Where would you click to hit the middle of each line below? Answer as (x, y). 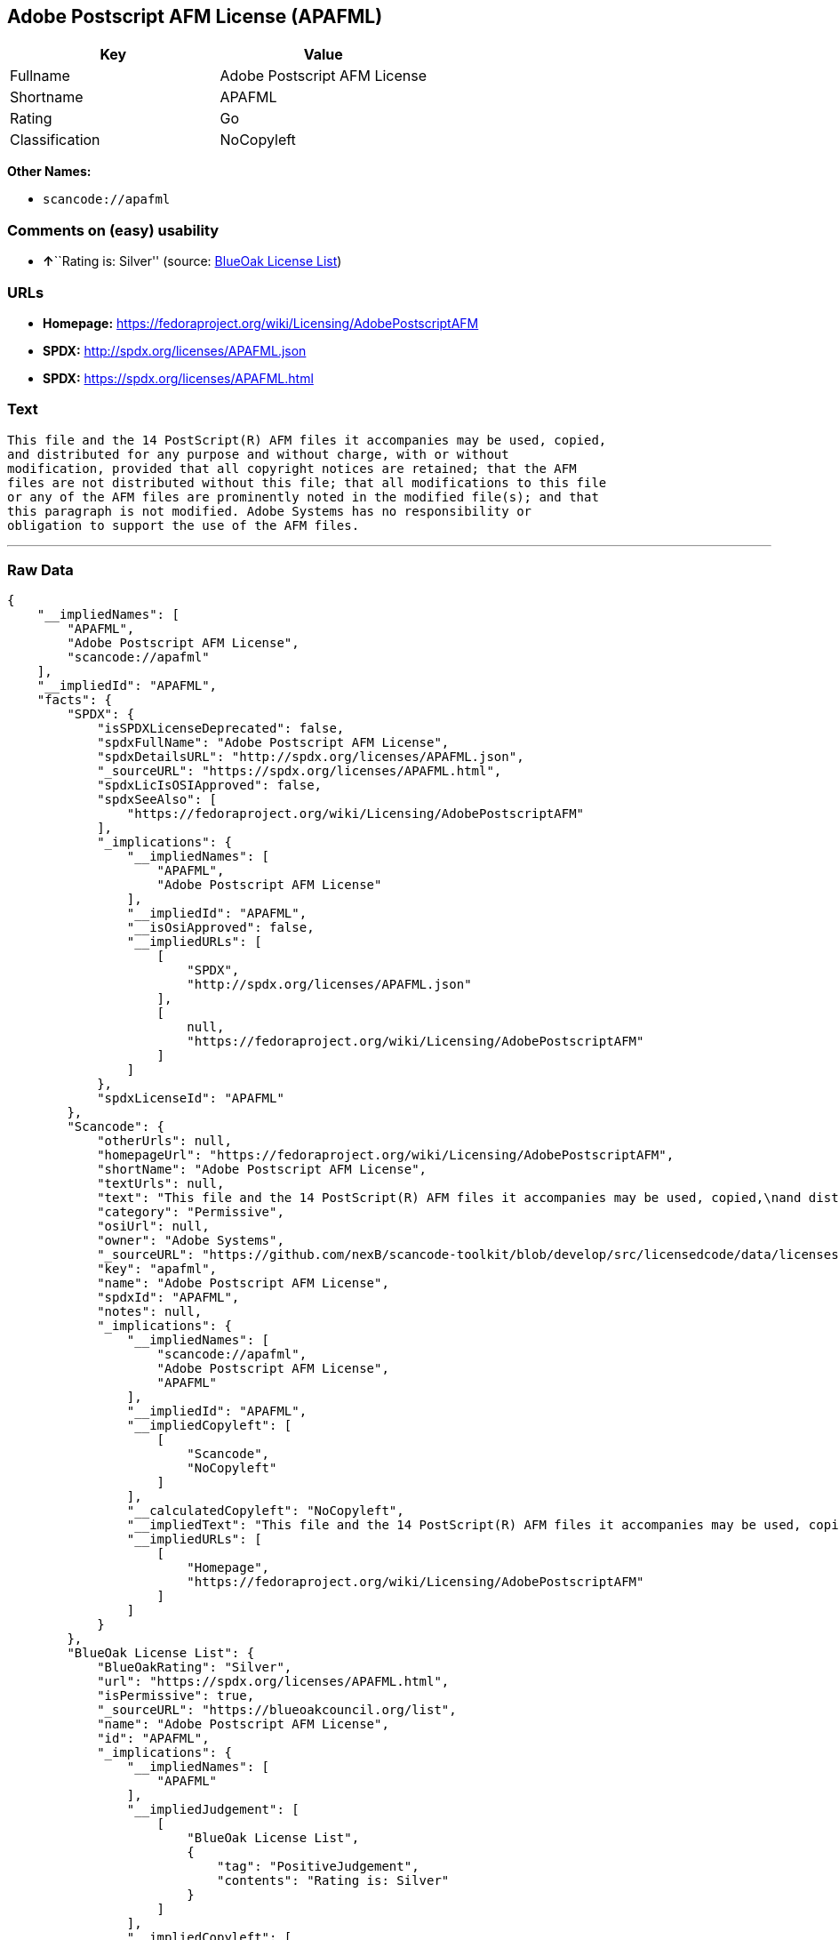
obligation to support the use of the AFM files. (184, 525)
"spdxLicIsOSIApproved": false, (210, 786)
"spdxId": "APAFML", (168, 1298)
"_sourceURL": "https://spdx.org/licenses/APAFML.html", (300, 771)
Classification (55, 140)
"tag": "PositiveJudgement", (318, 1867)
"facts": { (75, 700)
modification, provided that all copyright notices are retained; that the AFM (292, 468)
